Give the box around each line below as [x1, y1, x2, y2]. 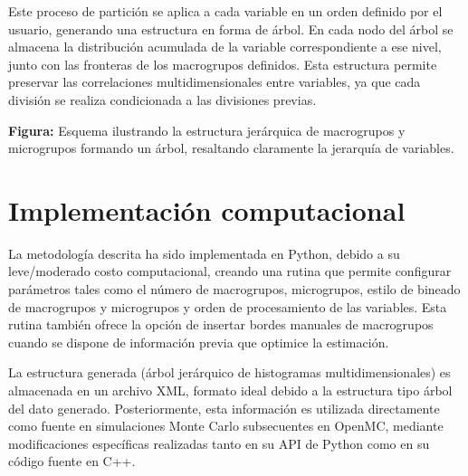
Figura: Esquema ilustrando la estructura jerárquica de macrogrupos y [8, 120, 406, 139]
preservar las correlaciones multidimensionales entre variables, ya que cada [8, 72, 421, 91]
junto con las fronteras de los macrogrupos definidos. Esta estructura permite [8, 54, 437, 73]
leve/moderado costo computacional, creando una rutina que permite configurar [8, 262, 452, 281]
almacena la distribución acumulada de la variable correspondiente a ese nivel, [8, 37, 442, 56]
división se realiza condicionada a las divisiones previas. [8, 90, 317, 109]
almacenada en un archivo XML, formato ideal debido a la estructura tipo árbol [8, 381, 453, 400]
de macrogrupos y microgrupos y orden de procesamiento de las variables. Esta [8, 297, 447, 316]
